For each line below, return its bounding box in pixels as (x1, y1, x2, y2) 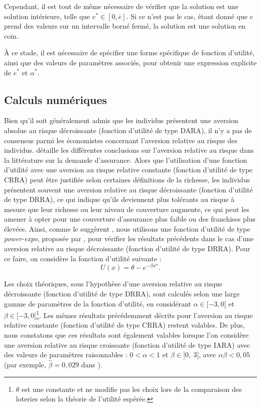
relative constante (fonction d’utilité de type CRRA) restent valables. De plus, (4, 320, 245, 330)
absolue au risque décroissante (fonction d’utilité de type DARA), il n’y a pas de (4, 125, 252, 135)
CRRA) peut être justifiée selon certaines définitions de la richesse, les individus (4, 174, 250, 184)
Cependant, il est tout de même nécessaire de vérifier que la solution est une (4, 1, 238, 11)
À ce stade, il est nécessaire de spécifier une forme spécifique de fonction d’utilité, (4, 47, 255, 58)
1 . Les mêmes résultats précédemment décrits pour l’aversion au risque (36, 309, 253, 320)
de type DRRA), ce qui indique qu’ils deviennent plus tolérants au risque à (4, 194, 235, 205)
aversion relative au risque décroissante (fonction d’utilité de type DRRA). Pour (4, 243, 250, 254)
